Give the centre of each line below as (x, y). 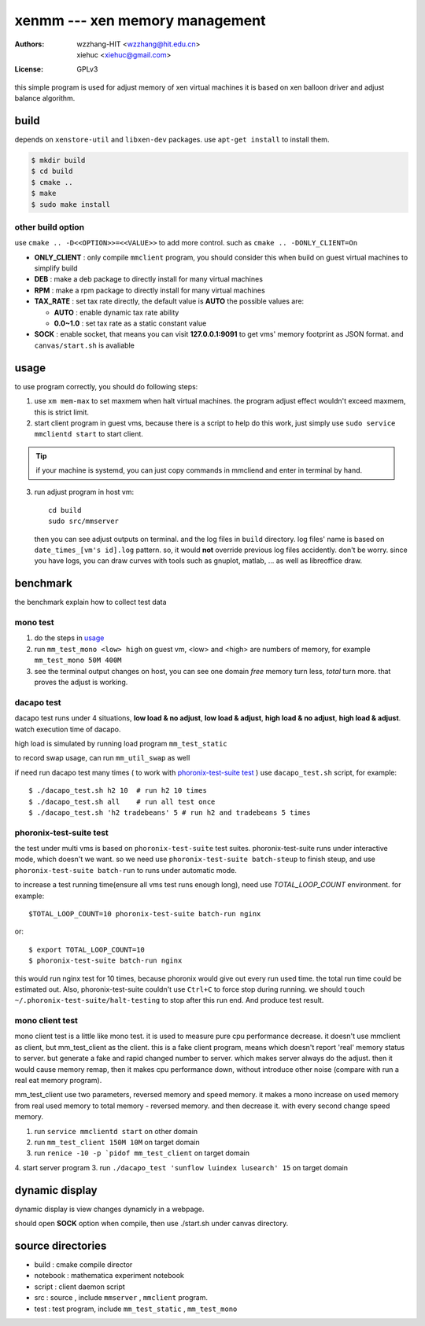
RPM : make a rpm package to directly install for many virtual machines (150, 290)
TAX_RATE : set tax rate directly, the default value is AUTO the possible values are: (169, 301)
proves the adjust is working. (81, 682)
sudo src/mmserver (84, 521)
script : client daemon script (79, 1287)
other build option (50, 227)
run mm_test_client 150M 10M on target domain (117, 1142)
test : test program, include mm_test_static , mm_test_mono (136, 1309)
